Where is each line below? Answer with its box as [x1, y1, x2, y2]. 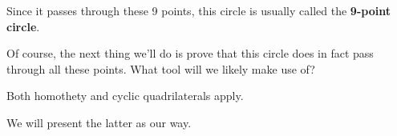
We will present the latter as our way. [6, 114, 192, 130]
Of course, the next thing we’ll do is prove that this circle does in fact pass [6, 45, 374, 62]
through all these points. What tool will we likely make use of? [6, 60, 315, 77]
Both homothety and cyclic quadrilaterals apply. [6, 87, 244, 104]
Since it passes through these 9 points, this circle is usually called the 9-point [6, 2, 391, 18]
